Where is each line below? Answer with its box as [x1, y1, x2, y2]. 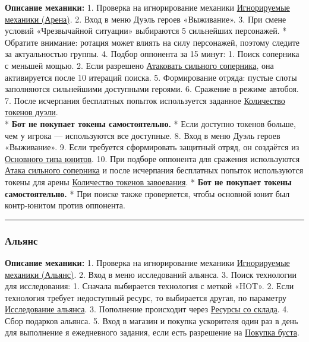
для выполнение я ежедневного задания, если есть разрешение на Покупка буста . [5, 326, 299, 338]
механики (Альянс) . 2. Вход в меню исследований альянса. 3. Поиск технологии [5, 268, 297, 280]
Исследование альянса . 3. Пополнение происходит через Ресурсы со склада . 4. [5, 303, 289, 315]
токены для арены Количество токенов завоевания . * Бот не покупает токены [5, 175, 292, 188]
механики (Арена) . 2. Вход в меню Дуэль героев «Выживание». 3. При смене [5, 12, 286, 25]
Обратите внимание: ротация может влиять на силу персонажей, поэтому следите [5, 36, 300, 48]
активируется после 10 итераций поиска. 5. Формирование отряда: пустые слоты [5, 71, 297, 83]
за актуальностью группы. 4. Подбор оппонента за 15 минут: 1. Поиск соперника [5, 47, 299, 60]
